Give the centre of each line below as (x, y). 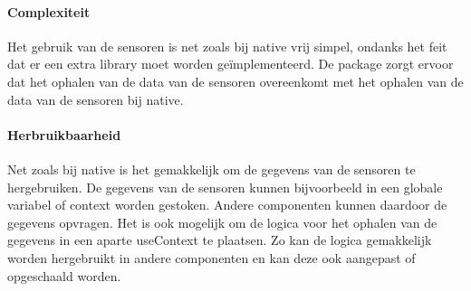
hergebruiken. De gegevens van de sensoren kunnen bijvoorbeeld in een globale (225, 187)
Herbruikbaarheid (64, 134)
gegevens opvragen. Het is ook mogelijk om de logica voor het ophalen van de (222, 222)
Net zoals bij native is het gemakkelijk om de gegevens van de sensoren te (211, 169)
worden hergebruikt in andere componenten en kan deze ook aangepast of (211, 257)
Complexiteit (49, 11)
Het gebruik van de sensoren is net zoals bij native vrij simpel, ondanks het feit (227, 46)
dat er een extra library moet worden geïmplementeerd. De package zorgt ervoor (231, 64)
